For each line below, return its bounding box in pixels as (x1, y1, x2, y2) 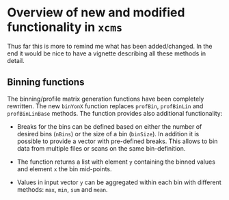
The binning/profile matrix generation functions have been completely (7, 95, 204, 103)
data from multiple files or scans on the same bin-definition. (16, 144, 186, 152)
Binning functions (7, 77, 85, 88)
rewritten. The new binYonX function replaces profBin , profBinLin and (7, 101, 204, 110)
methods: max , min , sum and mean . (16, 185, 108, 193)
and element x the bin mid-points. (16, 164, 112, 173)
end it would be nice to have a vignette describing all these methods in (7, 49, 206, 58)
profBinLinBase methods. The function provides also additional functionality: (7, 109, 223, 117)
